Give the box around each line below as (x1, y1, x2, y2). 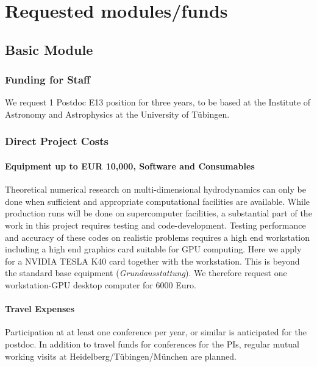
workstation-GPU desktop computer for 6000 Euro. (5, 278, 196, 291)
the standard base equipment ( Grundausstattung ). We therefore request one (5, 266, 287, 279)
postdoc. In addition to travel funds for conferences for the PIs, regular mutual (5, 337, 299, 350)
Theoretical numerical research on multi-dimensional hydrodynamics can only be (5, 183, 306, 196)
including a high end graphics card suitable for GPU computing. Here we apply (5, 243, 302, 255)
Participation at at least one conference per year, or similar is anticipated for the (5, 326, 307, 338)
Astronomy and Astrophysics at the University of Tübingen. (5, 107, 230, 120)
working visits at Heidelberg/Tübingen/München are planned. (5, 349, 237, 362)
